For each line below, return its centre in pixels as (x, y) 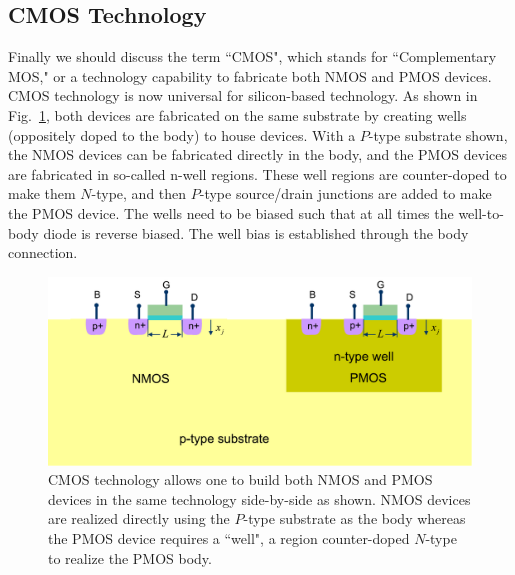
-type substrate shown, (438, 134)
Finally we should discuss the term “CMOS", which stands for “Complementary (252, 56)
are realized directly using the (139, 518)
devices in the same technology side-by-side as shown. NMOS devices (259, 498)
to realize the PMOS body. (130, 557)
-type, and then (139, 193)
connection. (43, 252)
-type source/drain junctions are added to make (345, 193)
